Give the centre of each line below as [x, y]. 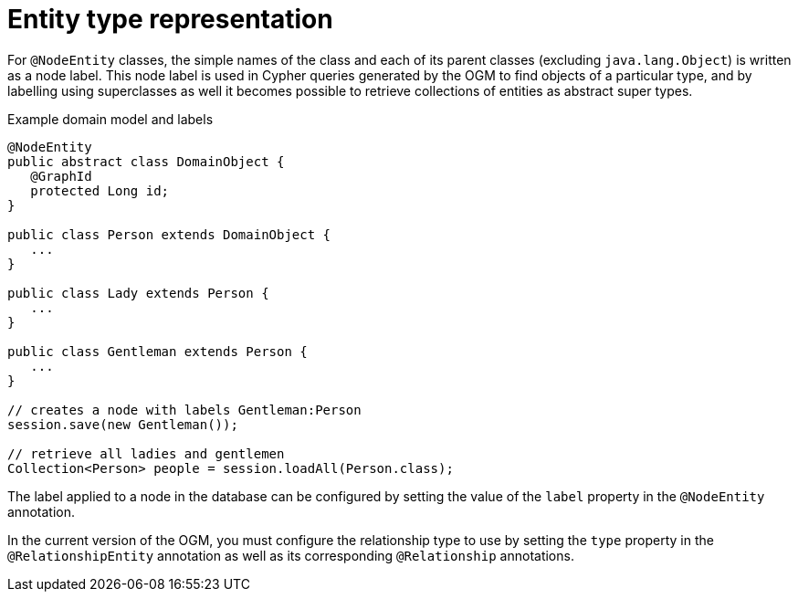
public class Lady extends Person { [138, 293]
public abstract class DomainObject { [146, 161]
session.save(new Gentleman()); [123, 424]
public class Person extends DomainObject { [169, 234]
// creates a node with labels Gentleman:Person [184, 410]
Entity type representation [170, 19]
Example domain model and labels [110, 119]
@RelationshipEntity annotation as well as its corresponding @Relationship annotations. [291, 555]
